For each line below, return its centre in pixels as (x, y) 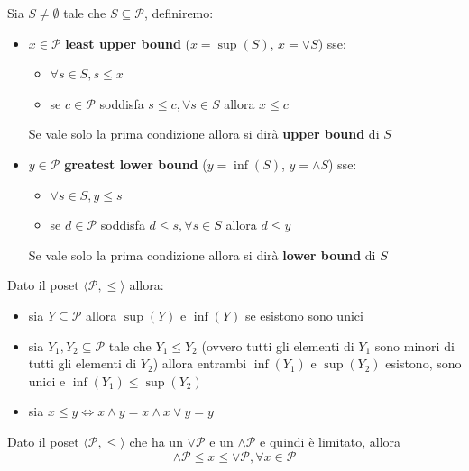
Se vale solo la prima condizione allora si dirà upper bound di (204, 134)
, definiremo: (179, 13)
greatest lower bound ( (136, 163)
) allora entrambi (200, 363)
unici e (47, 380)
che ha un (156, 441)
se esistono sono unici (304, 315)
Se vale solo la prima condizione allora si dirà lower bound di (202, 254)
